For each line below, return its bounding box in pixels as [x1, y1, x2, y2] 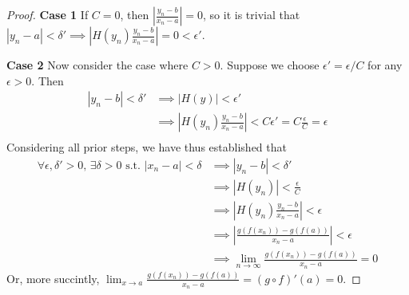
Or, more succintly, [6, 269, 100, 286]
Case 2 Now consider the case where [6, 57, 189, 73]
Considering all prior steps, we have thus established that [6, 139, 287, 155]
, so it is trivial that [203, 6, 300, 22]
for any [367, 57, 403, 73]
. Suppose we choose [220, 57, 320, 73]
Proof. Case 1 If [6, 6, 89, 22]
